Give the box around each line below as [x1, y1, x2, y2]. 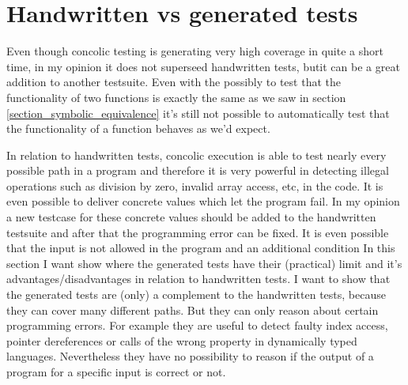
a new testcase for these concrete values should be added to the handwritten [6, 209, 376, 225]
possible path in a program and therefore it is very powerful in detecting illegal [6, 162, 389, 179]
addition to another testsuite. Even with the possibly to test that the [6, 74, 341, 90]
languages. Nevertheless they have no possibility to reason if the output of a [6, 348, 374, 364]
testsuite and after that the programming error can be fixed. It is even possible [6, 224, 389, 240]
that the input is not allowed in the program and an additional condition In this [6, 240, 395, 256]
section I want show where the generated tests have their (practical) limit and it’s [6, 255, 402, 271]
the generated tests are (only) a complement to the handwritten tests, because [6, 286, 386, 303]
